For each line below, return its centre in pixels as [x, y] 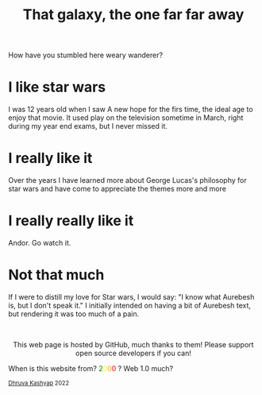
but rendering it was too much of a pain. [74, 314]
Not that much [56, 275]
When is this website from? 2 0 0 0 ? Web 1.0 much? [91, 368]
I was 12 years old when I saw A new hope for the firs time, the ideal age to [131, 110]
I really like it [50, 159]
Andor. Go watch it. [40, 243]
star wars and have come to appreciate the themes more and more [117, 189]
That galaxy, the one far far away [133, 15]
